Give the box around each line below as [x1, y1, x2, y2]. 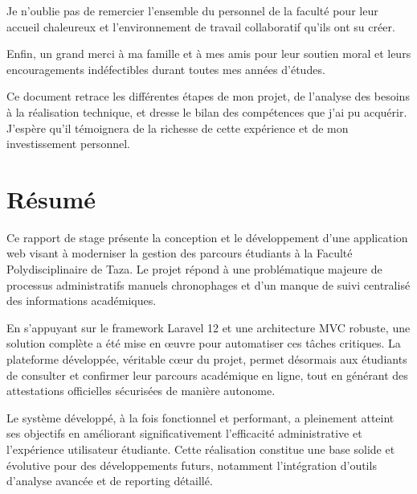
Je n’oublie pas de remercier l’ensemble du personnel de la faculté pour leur [6, 2, 378, 19]
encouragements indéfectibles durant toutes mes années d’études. [6, 60, 325, 77]
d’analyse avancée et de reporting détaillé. [6, 472, 213, 489]
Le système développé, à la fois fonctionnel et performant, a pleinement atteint [6, 409, 395, 426]
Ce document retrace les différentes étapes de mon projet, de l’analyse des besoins [6, 88, 410, 105]
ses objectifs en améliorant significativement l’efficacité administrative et [6, 425, 362, 442]
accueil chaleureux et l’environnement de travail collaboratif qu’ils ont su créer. [6, 18, 395, 35]
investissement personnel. [6, 135, 130, 152]
